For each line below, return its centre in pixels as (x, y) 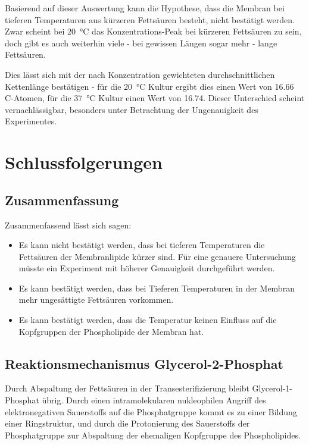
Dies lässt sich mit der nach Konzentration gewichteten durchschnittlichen (140, 74)
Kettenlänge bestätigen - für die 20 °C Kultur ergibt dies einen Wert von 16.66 (149, 86)
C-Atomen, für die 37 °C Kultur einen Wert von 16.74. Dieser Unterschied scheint (155, 98)
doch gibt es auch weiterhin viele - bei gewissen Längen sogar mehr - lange (141, 43)
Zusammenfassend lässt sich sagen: (68, 225)
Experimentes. (31, 121)
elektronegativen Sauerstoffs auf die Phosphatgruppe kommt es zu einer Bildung (151, 411)
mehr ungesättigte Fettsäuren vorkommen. (96, 300)
